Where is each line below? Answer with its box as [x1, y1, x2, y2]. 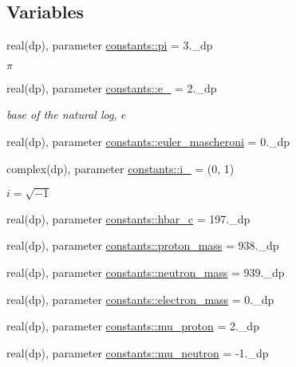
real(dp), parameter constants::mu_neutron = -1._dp [6, 344, 269, 361]
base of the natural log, [6, 106, 117, 123]
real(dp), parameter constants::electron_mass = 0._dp [6, 290, 274, 307]
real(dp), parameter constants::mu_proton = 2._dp [6, 318, 259, 334]
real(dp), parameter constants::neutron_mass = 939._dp [6, 263, 285, 280]
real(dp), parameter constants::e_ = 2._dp [6, 79, 217, 96]
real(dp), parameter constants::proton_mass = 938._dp [6, 237, 279, 254]
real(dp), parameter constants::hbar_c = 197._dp [6, 210, 251, 227]
